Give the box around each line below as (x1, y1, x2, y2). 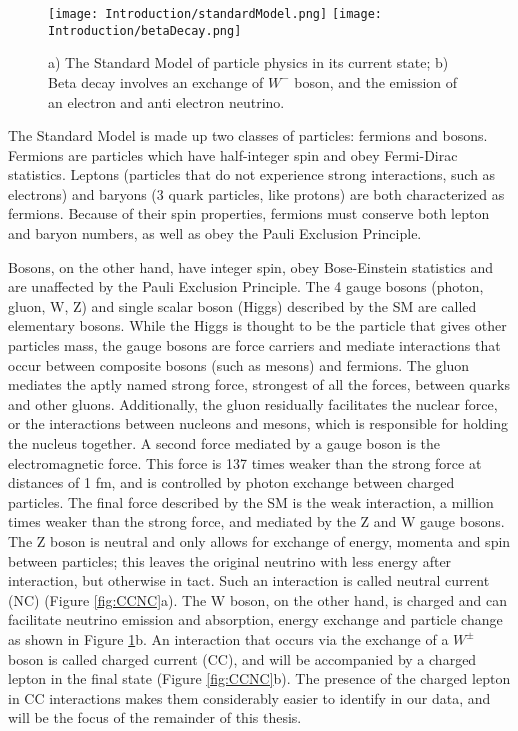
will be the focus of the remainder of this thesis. (8, 707, 302, 728)
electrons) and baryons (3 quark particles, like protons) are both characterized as (8, 183, 505, 204)
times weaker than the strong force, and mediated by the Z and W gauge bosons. (8, 511, 505, 532)
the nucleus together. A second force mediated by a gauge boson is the (8, 433, 441, 453)
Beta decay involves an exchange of (48, 71, 264, 92)
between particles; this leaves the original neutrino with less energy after (8, 550, 452, 571)
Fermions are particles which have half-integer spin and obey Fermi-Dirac (8, 144, 458, 165)
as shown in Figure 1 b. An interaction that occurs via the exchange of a (8, 628, 449, 649)
